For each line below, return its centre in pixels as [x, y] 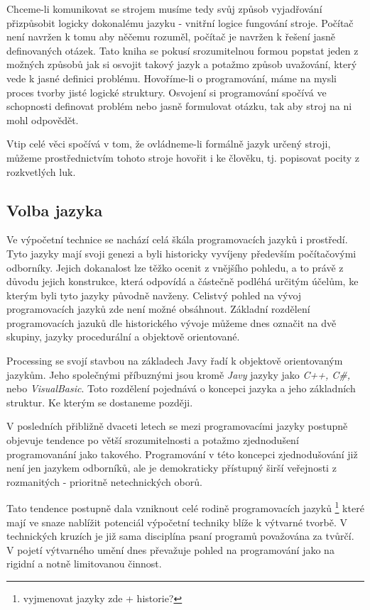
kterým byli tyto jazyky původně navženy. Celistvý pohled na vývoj [154, 295]
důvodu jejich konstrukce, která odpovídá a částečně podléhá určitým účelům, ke [183, 281]
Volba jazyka [55, 210]
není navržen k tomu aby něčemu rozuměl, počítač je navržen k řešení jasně [171, 37]
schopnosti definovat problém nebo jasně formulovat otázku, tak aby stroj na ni [179, 106]
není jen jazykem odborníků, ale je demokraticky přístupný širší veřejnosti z [172, 468]
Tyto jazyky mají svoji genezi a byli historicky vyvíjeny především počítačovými [181, 253]
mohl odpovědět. [43, 120]
